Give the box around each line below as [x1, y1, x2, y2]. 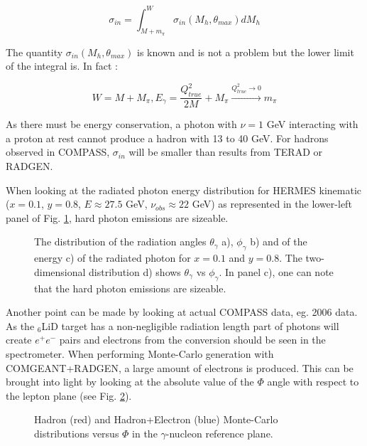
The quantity [6, 44, 63, 59]
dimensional [34, 264, 86, 279]
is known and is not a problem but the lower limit [137, 44, 354, 59]
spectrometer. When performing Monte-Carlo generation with [6, 346, 274, 361]
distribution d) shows [89, 264, 181, 279]
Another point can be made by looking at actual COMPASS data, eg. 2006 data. [6, 304, 358, 319]
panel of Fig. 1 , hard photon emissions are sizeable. [6, 210, 229, 225]
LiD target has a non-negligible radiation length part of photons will [41, 318, 339, 333]
